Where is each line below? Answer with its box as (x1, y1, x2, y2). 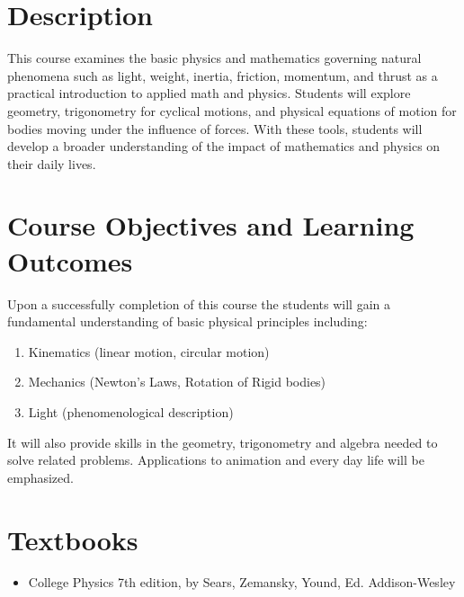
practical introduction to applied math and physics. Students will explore (7, 84, 411, 102)
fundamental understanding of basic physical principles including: (7, 312, 368, 331)
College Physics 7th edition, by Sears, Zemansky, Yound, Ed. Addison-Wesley (28, 573, 456, 592)
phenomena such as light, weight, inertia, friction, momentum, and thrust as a (7, 66, 438, 85)
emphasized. (7, 468, 74, 486)
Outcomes (7, 242, 133, 279)
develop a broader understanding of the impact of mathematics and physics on (7, 137, 441, 156)
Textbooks (7, 521, 138, 557)
